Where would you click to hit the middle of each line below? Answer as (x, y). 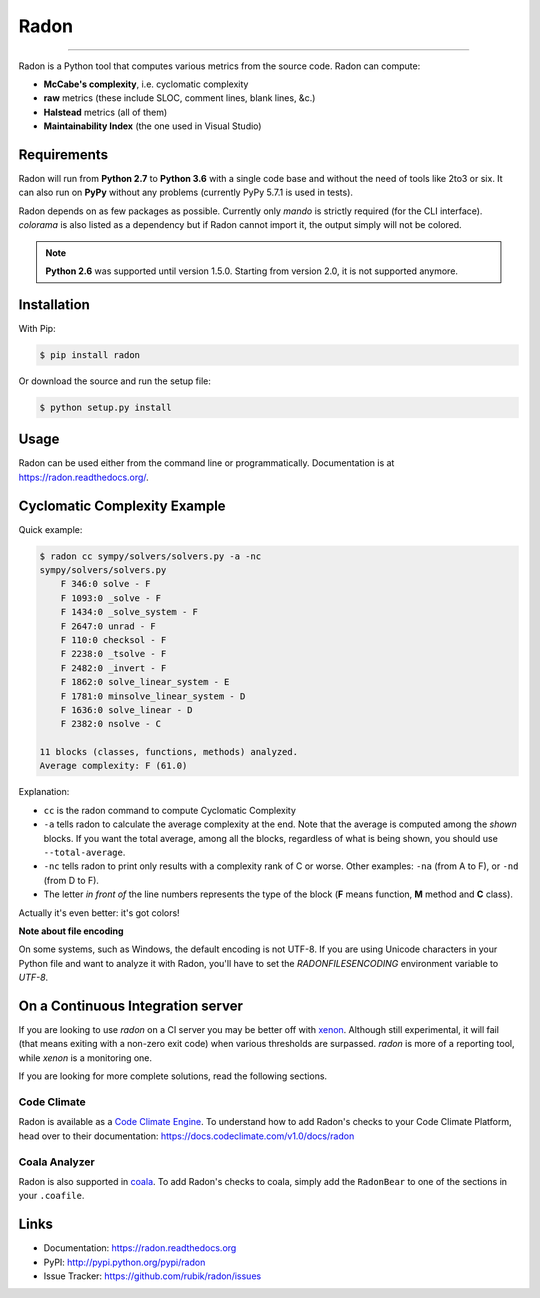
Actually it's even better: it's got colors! (99, 912)
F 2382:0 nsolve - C (111, 724)
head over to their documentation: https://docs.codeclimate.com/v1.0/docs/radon (186, 1136)
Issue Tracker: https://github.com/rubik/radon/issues (152, 1276)
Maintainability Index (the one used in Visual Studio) (152, 126)
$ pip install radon (89, 354)
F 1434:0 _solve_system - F (129, 612)
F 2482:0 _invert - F (113, 668)
